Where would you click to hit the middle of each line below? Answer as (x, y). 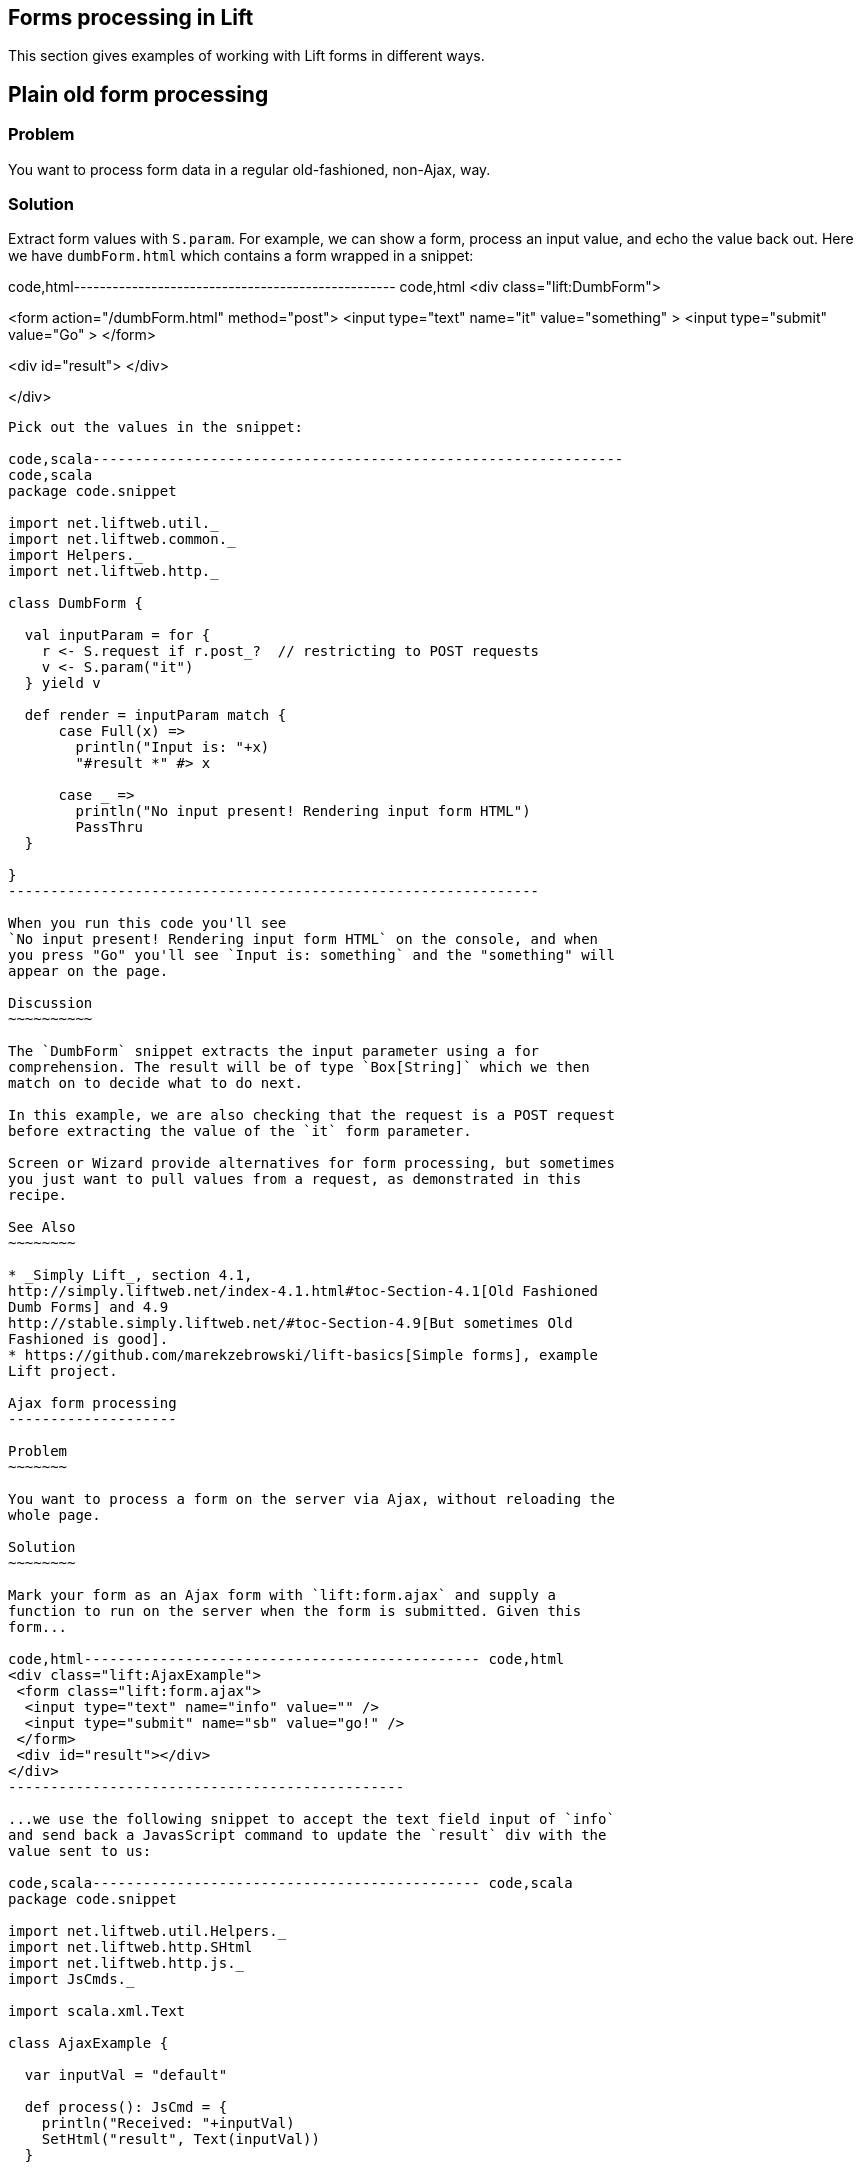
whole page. (54, 1515)
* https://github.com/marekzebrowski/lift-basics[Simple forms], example (303, 1355)
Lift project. (63, 1371)
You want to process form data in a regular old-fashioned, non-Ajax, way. (249, 169)
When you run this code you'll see (147, 923)
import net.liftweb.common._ (122, 539)
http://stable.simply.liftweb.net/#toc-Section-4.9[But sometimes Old (290, 1323)
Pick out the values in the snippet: (156, 427)
